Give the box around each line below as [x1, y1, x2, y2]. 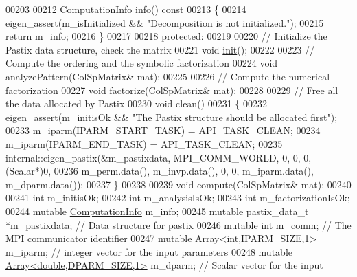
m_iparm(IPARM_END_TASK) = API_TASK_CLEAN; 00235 [5, 136, 283, 151]
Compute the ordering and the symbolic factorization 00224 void [5, 56, 278, 70]
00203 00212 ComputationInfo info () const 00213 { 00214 [5, 2, 246, 16]
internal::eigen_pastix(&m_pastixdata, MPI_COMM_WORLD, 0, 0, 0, [5, 150, 312, 164]
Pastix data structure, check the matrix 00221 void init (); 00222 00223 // [5, 42, 315, 56]
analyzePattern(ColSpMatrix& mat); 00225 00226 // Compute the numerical [5, 69, 330, 83]
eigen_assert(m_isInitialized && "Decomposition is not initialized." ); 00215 [5, 15, 324, 30]
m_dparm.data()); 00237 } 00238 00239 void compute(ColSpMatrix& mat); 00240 [5, 177, 352, 191]
